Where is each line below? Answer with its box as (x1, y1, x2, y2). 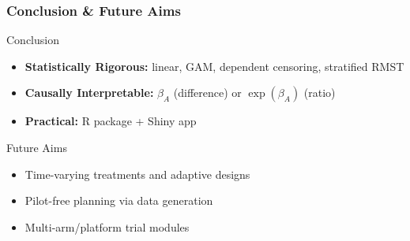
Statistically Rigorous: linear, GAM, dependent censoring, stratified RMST (24, 57, 404, 74)
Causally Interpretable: (24, 84, 154, 101)
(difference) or (173, 84, 242, 101)
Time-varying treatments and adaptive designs (24, 165, 250, 182)
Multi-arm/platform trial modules (24, 218, 190, 235)
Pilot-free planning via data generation (24, 192, 213, 209)
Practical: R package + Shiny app (24, 113, 197, 129)
